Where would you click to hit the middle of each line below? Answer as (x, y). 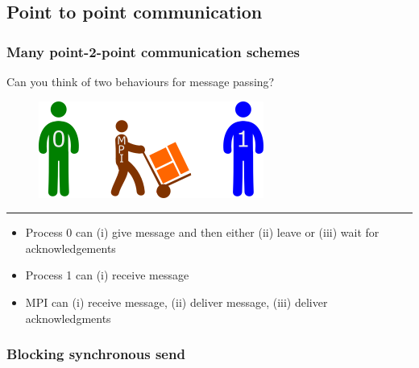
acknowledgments (68, 318)
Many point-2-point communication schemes (153, 51)
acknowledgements (71, 248)
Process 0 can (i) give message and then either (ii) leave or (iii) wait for (202, 232)
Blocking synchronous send (96, 354)
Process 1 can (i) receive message (107, 275)
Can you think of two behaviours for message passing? (141, 81)
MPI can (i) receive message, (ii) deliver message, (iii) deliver (176, 302)
